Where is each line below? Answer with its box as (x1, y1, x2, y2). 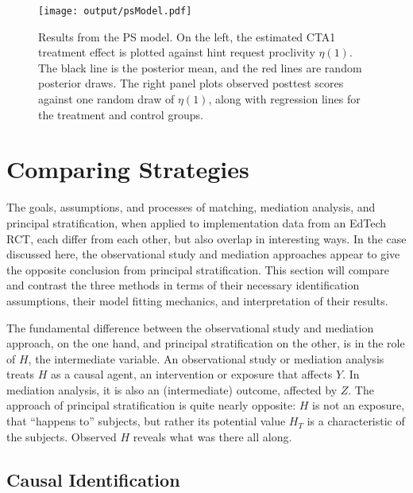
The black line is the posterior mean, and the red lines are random (38, 59, 362, 76)
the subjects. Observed (6, 428, 117, 444)
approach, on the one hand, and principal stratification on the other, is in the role (6, 335, 405, 351)
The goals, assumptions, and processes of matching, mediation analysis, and (6, 199, 376, 215)
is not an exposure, (312, 397, 405, 413)
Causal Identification (6, 467, 180, 491)
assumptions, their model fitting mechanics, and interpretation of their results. (6, 292, 388, 309)
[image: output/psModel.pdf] (38, 6, 192, 17)
